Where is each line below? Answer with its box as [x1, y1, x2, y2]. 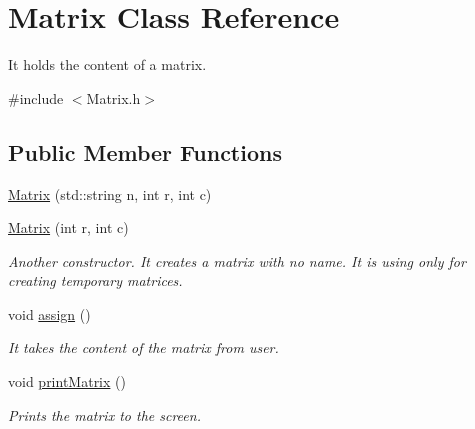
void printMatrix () [8, 371, 126, 392]
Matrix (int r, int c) [8, 217, 129, 238]
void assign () [8, 303, 91, 324]
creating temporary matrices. [8, 270, 183, 291]
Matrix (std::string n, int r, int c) [8, 183, 212, 204]
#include [8, 87, 64, 108]
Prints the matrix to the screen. [8, 404, 201, 425]
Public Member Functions [8, 136, 282, 167]
